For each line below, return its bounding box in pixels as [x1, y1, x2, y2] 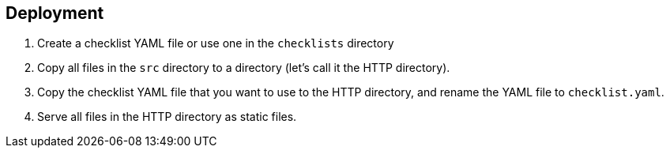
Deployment [6, 3, 104, 23]
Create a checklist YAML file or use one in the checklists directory [37, 36, 394, 51]
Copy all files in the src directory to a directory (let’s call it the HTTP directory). [37, 61, 450, 75]
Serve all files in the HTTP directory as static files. [37, 110, 297, 124]
